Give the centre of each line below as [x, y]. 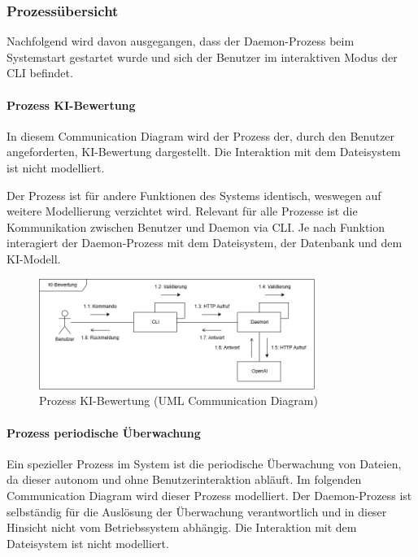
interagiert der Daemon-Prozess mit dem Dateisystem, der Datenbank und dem [205, 243]
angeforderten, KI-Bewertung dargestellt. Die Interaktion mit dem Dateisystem [204, 152]
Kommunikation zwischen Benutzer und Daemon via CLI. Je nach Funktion [196, 226]
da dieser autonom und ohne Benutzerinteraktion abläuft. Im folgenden [184, 479]
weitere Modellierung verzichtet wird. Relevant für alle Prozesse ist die [182, 211]
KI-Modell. [34, 258]
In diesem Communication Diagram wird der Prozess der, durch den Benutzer [201, 135]
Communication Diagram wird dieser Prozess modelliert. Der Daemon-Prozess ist [209, 495]
